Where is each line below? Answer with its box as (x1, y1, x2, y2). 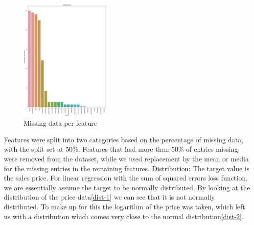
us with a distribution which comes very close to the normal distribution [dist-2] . (4, 211, 244, 221)
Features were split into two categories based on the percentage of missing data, (4, 134, 243, 144)
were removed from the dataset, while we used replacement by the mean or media (4, 154, 249, 164)
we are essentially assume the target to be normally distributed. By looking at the (4, 182, 250, 192)
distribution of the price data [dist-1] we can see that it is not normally (4, 192, 215, 202)
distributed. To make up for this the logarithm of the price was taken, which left (4, 202, 245, 212)
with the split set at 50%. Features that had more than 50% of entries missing (4, 144, 238, 154)
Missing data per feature (23, 118, 97, 128)
